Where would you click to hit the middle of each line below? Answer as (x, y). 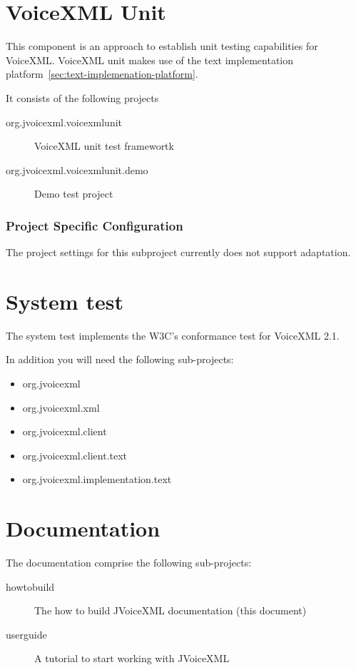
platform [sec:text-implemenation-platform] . (102, 74)
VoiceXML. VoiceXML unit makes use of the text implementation (150, 60)
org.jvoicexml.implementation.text (97, 479)
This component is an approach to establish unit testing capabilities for (162, 46)
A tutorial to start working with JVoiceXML (132, 658)
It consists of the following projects (82, 97)
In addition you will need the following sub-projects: (120, 359)
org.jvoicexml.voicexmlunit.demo (77, 169)
